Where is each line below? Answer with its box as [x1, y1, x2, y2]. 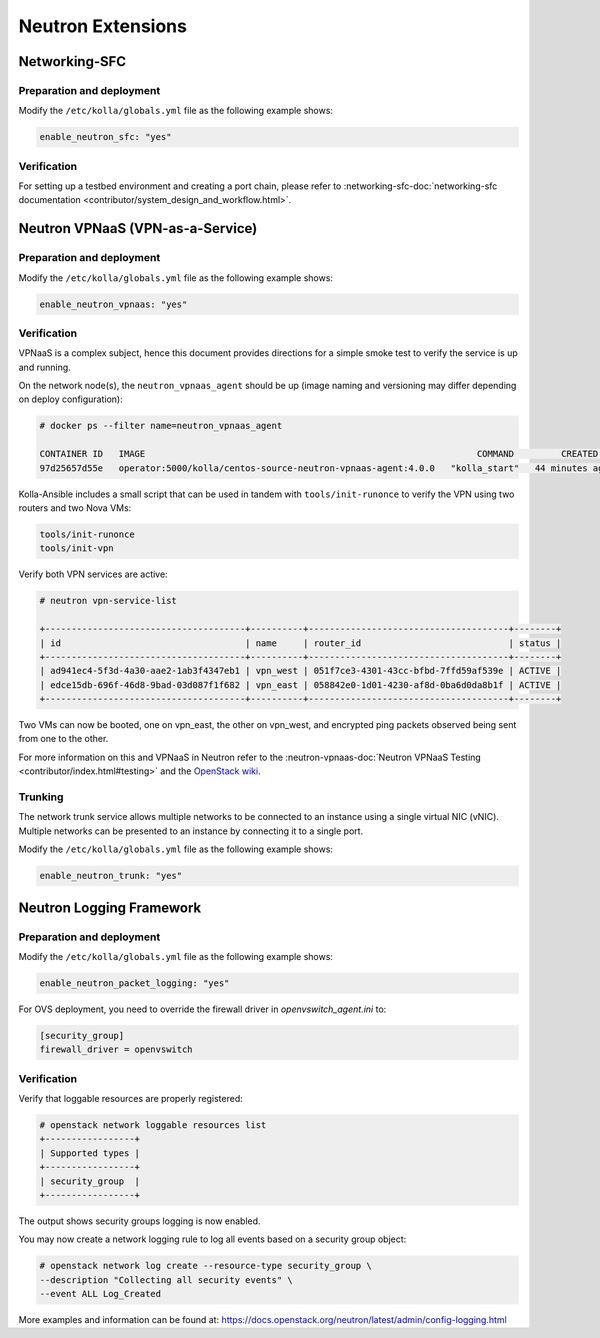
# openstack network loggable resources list [39, 1119, 267, 1130]
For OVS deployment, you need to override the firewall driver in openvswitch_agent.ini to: [18, 1003, 387, 1015]
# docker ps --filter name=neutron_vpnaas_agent [39, 420, 283, 432]
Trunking [18, 790, 64, 804]
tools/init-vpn [39, 543, 114, 554]
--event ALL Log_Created [39, 1288, 162, 1300]
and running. [18, 361, 72, 373]
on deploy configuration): [18, 393, 124, 405]
